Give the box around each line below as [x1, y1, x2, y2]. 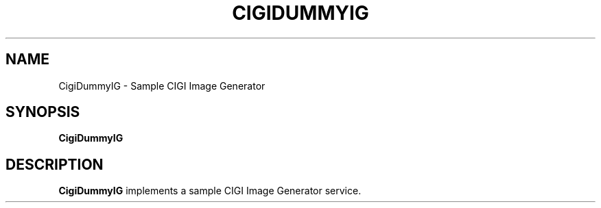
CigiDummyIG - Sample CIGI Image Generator [58, 79, 266, 92]
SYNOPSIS [5, 103, 80, 121]
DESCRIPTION [5, 155, 104, 173]
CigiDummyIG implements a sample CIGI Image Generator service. [58, 185, 362, 197]
